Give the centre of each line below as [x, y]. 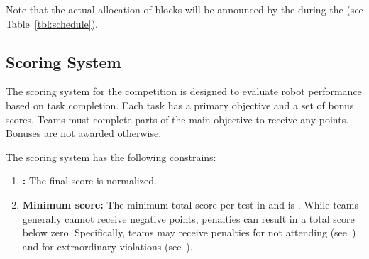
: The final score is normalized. [89, 181]
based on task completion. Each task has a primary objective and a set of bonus [180, 105]
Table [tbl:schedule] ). [52, 23]
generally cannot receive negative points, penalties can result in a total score [188, 218]
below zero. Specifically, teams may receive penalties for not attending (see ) [189, 232]
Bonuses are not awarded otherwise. [84, 133]
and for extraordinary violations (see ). [108, 246]
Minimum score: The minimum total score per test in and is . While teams [190, 204]
